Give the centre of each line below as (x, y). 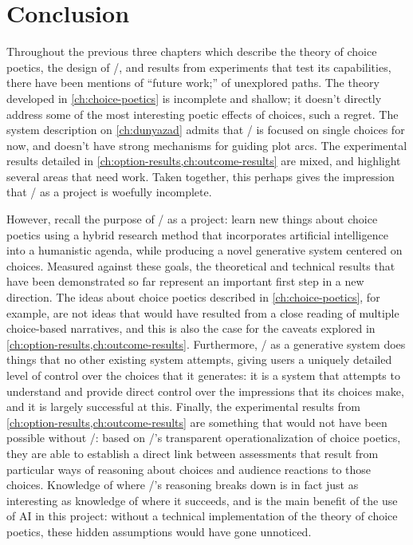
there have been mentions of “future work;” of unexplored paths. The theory (193, 83)
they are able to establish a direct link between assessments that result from (193, 453)
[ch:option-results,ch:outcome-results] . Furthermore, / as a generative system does (206, 344)
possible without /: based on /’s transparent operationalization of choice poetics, (204, 438)
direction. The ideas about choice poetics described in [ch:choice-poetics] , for (193, 297)
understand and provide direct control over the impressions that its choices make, (205, 391)
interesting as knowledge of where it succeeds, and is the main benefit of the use (202, 500)
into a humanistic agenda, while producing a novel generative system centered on (205, 250)
